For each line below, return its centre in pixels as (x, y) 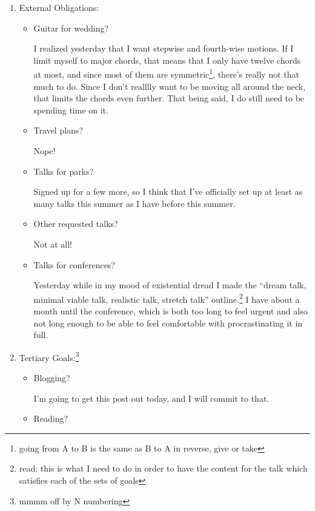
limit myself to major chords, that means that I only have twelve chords (167, 60)
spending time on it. (71, 110)
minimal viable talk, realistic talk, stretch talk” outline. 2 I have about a (167, 298)
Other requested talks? (76, 224)
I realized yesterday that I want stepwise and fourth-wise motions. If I (164, 48)
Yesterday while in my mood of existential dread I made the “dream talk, (170, 285)
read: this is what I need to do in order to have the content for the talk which (163, 468)
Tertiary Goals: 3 (49, 356)
